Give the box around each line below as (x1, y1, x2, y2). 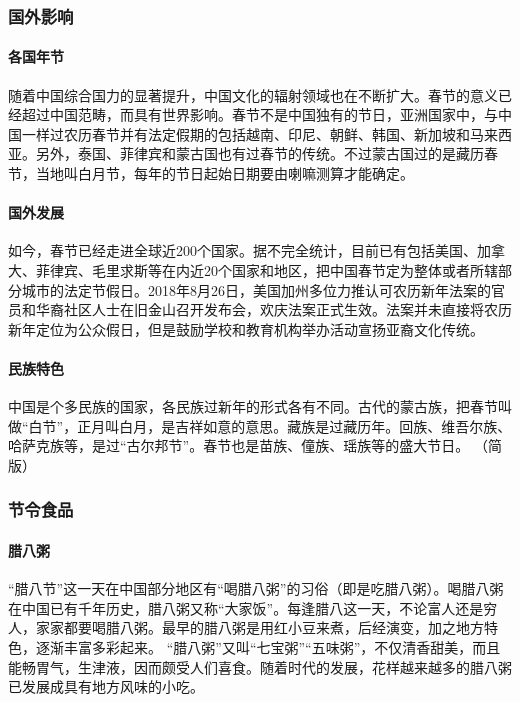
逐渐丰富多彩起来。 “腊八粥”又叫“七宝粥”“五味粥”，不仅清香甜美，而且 (35, 636, 501, 657)
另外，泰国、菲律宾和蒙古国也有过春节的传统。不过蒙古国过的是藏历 (35, 143, 484, 164)
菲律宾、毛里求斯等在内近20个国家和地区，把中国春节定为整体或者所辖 (35, 260, 498, 280)
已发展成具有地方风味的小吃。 (8, 676, 204, 697)
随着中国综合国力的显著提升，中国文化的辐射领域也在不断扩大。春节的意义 (8, 84, 498, 105)
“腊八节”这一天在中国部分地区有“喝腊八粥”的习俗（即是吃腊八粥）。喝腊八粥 (8, 578, 504, 599)
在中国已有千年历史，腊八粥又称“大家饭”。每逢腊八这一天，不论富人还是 (8, 597, 484, 618)
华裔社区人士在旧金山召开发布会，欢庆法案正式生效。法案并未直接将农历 (35, 299, 512, 320)
